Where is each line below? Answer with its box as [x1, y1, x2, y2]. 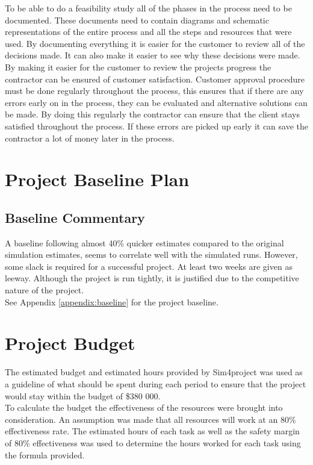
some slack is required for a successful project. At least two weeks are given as [5, 260, 293, 272]
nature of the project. [5, 284, 84, 296]
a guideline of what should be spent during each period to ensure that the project [5, 377, 306, 390]
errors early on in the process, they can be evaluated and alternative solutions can [5, 96, 308, 108]
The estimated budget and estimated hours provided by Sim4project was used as [5, 366, 303, 378]
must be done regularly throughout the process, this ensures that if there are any [5, 84, 304, 97]
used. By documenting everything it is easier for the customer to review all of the [5, 37, 305, 49]
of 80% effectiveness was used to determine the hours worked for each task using [5, 436, 301, 449]
